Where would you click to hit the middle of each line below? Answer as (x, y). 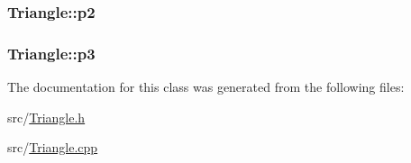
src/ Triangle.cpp (53, 147)
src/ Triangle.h (46, 117)
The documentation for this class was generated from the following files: (206, 87)
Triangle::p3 (51, 53)
